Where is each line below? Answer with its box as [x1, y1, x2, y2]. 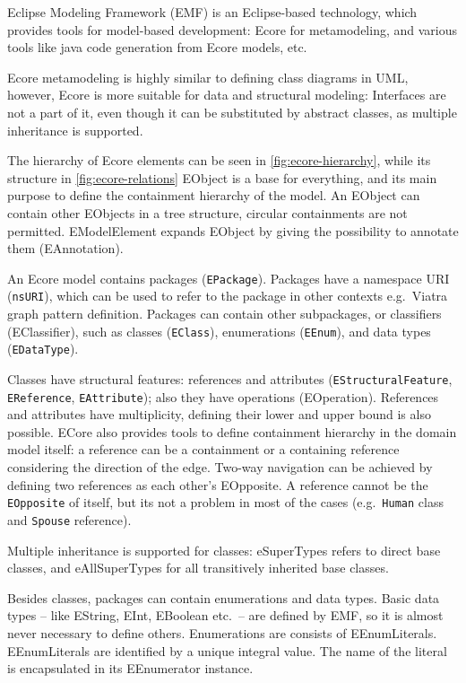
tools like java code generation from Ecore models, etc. [7, 38, 307, 57]
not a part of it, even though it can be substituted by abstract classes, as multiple [7, 102, 457, 121]
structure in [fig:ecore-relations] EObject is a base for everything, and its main [7, 168, 437, 187]
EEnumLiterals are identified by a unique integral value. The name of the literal [7, 641, 447, 660]
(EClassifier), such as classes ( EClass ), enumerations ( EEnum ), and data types [7, 321, 431, 340]
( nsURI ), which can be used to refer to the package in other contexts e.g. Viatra [7, 286, 448, 305]
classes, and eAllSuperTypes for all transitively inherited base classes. [7, 558, 389, 577]
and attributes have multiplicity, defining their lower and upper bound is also [7, 405, 431, 424]
